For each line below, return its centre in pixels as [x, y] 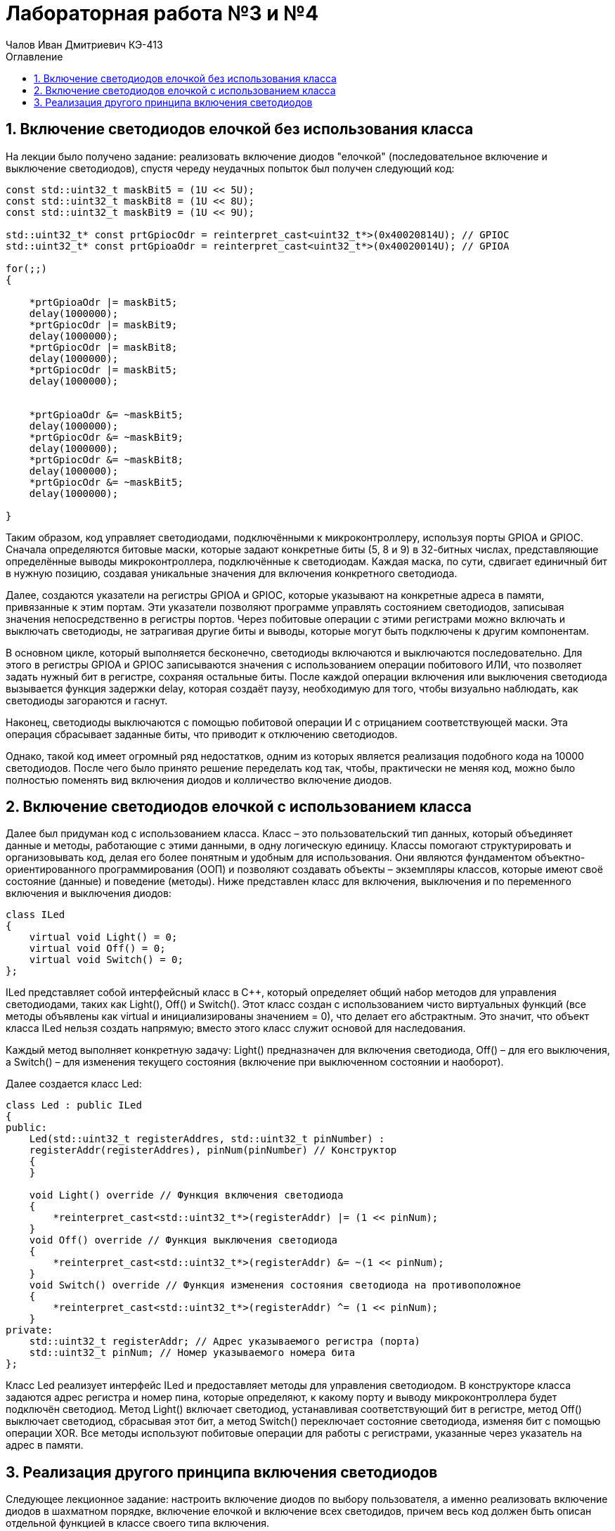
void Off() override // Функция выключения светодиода [183, 1240]
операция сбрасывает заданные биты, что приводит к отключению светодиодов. [202, 734]
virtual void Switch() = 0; [106, 960]
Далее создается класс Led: [74, 1084]
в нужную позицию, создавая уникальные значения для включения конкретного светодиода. [232, 573]
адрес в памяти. [45, 1445]
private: [30, 1330]
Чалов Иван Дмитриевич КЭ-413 [84, 44]
